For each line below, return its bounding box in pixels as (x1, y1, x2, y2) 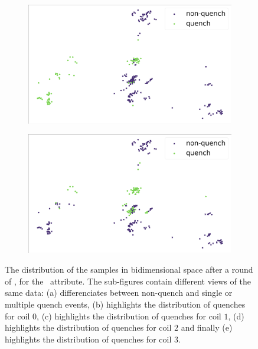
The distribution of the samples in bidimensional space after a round (5, 263, 253, 276)
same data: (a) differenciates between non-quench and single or (5, 286, 233, 299)
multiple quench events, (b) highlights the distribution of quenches (5, 298, 246, 311)
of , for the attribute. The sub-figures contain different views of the (5, 274, 251, 287)
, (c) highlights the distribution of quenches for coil (37, 309, 221, 322)
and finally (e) (181, 321, 233, 334)
